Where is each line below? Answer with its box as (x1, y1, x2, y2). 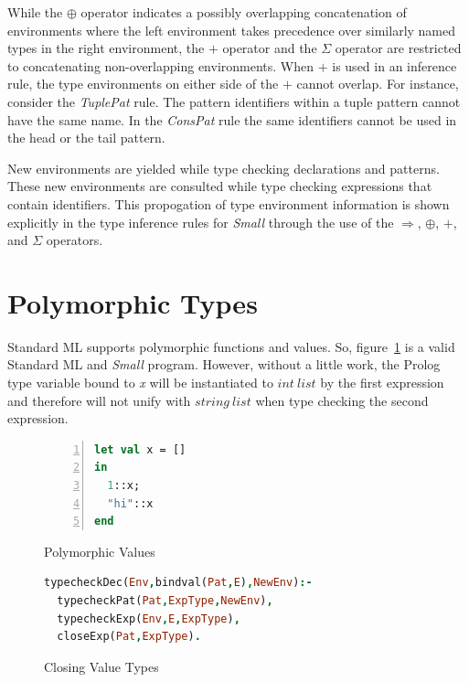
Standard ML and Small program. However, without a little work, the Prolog (7, 355, 441, 374)
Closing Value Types (44, 656, 159, 676)
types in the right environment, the (7, 38, 205, 58)
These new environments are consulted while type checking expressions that (7, 176, 432, 196)
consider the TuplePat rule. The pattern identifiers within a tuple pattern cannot (7, 91, 461, 111)
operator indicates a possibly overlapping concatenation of (80, 3, 407, 21)
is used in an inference (332, 56, 457, 75)
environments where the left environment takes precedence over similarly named (7, 20, 456, 39)
